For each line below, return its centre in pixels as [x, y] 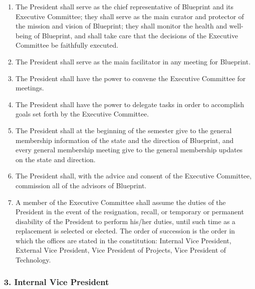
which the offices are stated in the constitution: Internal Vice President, [123, 240]
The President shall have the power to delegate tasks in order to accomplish [130, 104]
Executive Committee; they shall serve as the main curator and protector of [130, 16]
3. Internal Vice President [57, 281]
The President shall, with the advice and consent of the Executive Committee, [133, 176]
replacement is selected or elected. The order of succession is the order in [125, 231]
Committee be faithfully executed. [67, 45]
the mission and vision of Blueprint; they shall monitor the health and [121, 26]
